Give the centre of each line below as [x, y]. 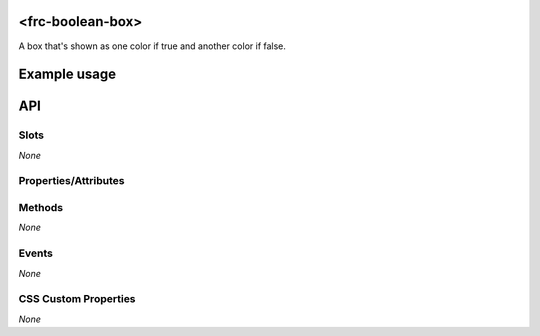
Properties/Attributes [71, 181]
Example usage [67, 74]
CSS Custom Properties [77, 299]
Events [36, 253]
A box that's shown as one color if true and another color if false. [152, 46]
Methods [41, 208]
